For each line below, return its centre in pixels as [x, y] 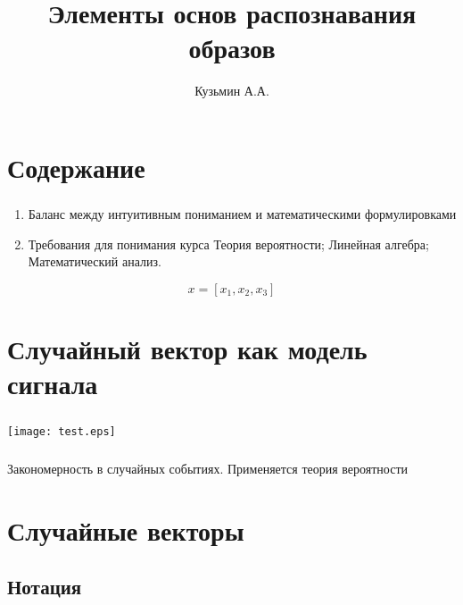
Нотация [45, 587]
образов [232, 48]
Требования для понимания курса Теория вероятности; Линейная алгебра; [228, 244]
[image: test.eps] [62, 432]
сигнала [53, 384]
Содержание [76, 167]
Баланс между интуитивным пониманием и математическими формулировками [242, 214]
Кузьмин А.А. [232, 91]
